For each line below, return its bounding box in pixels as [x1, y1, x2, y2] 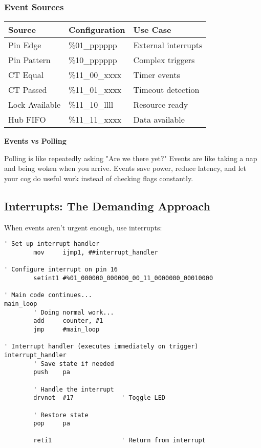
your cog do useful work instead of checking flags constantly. [4, 173, 193, 183]
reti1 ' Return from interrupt [33, 437, 206, 444]
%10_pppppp [69, 54, 117, 66]
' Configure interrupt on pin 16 [4, 266, 118, 274]
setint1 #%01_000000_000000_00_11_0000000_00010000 [33, 275, 213, 282]
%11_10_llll [69, 99, 114, 111]
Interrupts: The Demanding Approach [4, 198, 210, 213]
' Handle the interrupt [33, 385, 114, 393]
